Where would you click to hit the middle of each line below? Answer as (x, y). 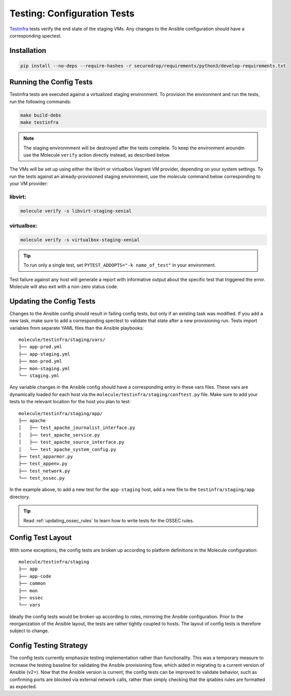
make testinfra (39, 123)
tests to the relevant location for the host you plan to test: (70, 402)
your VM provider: (29, 184)
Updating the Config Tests (52, 301)
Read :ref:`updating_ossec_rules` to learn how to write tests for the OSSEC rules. (109, 520)
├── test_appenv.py (43, 464)
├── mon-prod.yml (40, 361)
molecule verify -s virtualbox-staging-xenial (80, 240)
